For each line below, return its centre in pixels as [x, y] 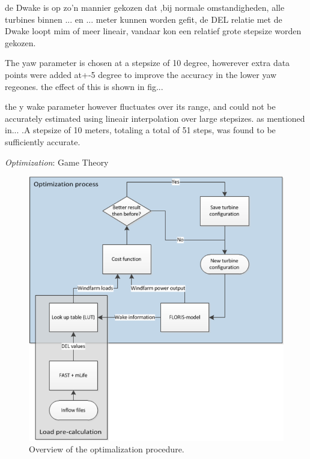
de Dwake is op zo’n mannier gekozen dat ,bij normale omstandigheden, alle [145, 7]
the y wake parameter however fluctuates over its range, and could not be [140, 106]
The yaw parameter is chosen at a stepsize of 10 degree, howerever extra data [147, 63]
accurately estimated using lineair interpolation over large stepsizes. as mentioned [155, 118]
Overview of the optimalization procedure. [107, 449]
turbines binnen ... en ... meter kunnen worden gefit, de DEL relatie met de [144, 19]
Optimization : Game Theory [57, 162]
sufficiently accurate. [43, 141]
